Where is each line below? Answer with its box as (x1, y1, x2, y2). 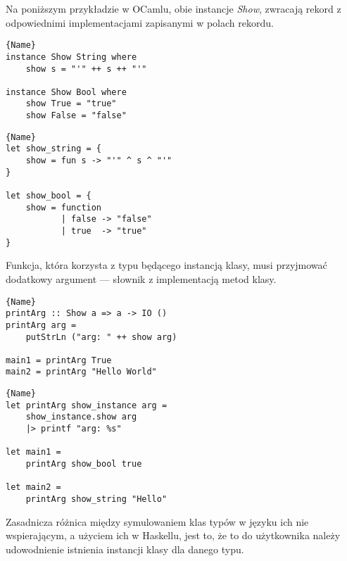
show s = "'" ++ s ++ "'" (25, 63, 147, 74)
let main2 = (6, 482, 61, 493)
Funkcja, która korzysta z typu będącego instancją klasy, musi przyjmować (6, 258, 327, 272)
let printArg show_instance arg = (6, 400, 168, 410)
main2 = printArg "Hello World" (6, 367, 157, 377)
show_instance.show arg (25, 412, 137, 422)
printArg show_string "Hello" (25, 494, 168, 505)
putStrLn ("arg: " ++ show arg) (25, 332, 177, 342)
